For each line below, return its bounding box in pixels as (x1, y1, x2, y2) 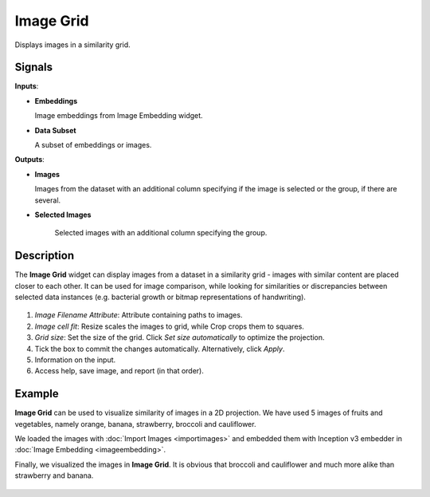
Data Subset (34, 125, 76, 135)
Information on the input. (34, 355, 116, 365)
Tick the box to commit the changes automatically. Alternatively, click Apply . (34, 344, 285, 353)
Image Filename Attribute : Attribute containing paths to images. (34, 310, 243, 320)
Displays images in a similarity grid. (14, 40, 131, 49)
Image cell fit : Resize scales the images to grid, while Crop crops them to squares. (34, 321, 304, 331)
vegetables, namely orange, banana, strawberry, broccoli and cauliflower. (14, 419, 256, 428)
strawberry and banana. (14, 471, 94, 480)
